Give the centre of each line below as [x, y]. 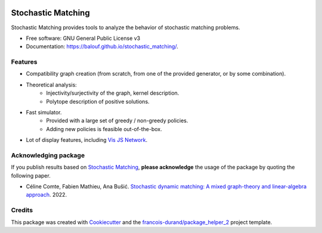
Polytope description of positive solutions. [98, 101]
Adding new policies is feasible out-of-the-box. [104, 129]
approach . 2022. [47, 195]
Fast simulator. [44, 112]
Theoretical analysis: [51, 85]
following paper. [31, 175]
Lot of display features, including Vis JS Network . [87, 140]
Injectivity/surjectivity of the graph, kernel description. [113, 93]
